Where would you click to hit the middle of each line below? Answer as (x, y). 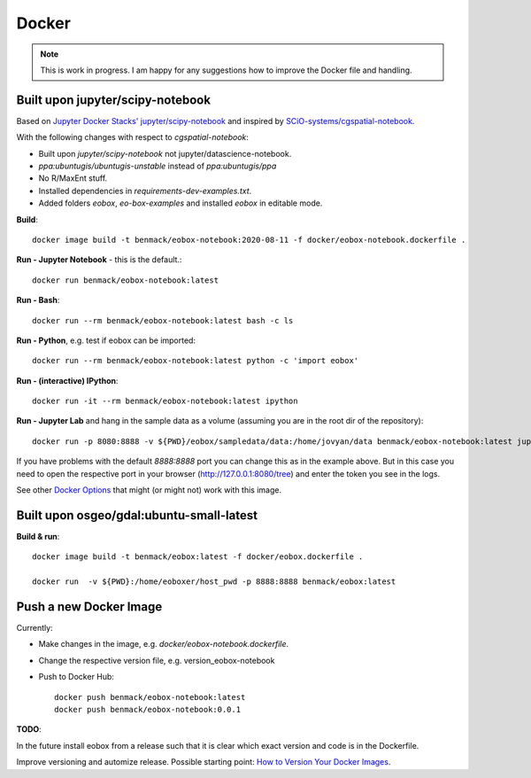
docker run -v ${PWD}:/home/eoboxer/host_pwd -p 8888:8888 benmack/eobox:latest (214, 582)
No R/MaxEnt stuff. (73, 178)
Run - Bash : (38, 300)
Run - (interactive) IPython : (67, 380)
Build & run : (38, 536)
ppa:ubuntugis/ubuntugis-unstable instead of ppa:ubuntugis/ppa (158, 166)
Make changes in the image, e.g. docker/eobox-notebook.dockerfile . (164, 644)
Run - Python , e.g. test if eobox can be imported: (106, 340)
